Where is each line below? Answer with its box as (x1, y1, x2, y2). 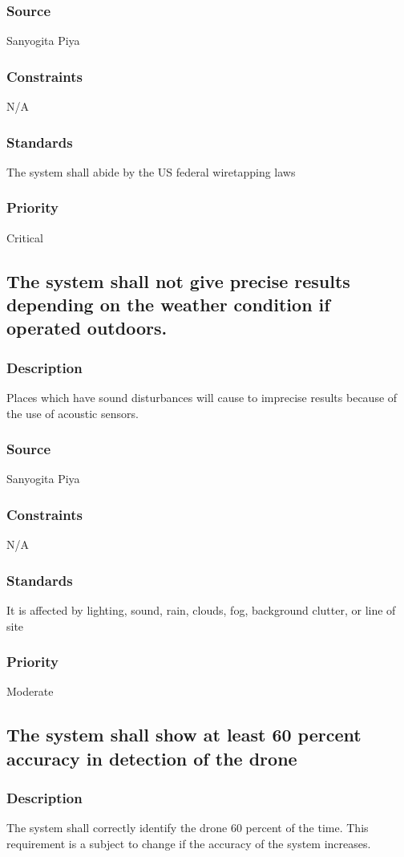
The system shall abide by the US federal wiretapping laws (6, 163, 296, 180)
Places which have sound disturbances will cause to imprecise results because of (6, 389, 398, 406)
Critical (6, 229, 43, 246)
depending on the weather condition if (6, 292, 330, 317)
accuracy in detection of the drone (6, 745, 297, 770)
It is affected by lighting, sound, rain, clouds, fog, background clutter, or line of (6, 602, 396, 619)
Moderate (6, 683, 54, 700)
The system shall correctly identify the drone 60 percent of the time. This (6, 819, 369, 836)
